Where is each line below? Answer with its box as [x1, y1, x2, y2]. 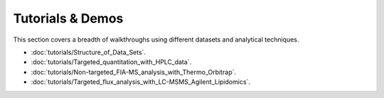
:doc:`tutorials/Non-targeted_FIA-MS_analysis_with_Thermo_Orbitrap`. [31, 68, 237, 76]
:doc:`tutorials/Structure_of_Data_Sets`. [31, 48, 146, 56]
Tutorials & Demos [13, 11, 124, 26]
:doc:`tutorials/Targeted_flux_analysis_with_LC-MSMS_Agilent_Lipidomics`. [31, 78, 250, 86]
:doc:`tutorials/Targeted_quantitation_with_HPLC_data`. [31, 58, 192, 66]
